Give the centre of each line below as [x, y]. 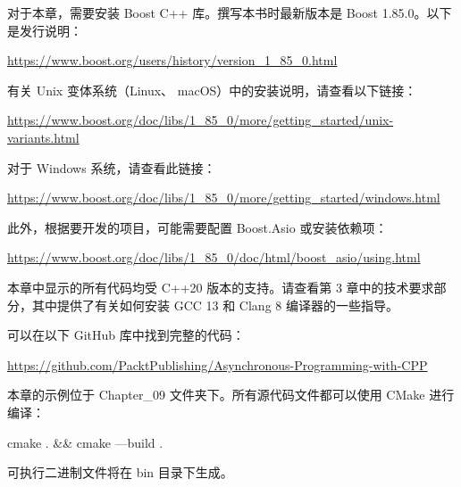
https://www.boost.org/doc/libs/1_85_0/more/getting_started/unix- [201, 120]
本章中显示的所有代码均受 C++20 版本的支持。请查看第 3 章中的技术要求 [221, 287]
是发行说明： [45, 30]
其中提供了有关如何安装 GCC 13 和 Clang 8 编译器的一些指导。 [215, 305]
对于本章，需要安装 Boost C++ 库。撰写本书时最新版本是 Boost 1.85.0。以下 [230, 12]
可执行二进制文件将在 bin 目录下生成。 [120, 472]
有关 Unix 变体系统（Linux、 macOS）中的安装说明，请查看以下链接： [212, 90]
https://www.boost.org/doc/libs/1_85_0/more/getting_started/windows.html [224, 198]
